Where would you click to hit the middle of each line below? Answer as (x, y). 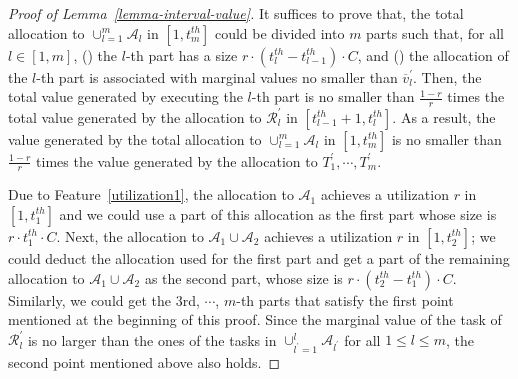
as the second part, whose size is (243, 277)
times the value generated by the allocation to (177, 160)
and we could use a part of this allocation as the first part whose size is (278, 213)
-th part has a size (181, 54)
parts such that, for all (435, 32)
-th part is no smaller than (333, 96)
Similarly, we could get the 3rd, (104, 299)
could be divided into (279, 32)
